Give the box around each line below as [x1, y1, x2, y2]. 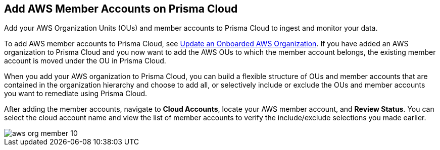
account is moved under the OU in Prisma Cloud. [4, 56, 166, 65]
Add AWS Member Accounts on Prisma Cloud [4, 3, 238, 15]
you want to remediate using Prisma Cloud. [4, 89, 148, 98]
